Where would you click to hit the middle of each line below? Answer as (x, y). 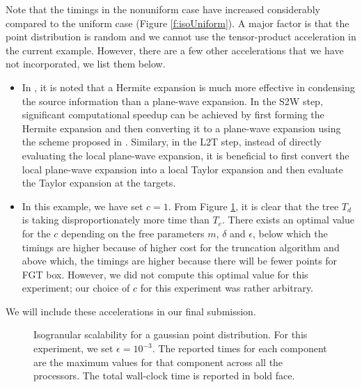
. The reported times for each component (239, 348)
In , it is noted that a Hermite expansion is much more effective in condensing (188, 87)
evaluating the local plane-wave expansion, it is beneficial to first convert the (186, 155)
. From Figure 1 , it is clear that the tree (253, 206)
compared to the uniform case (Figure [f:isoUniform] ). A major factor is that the (178, 23)
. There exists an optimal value (288, 220)
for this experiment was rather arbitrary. (227, 288)
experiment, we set (73, 348)
